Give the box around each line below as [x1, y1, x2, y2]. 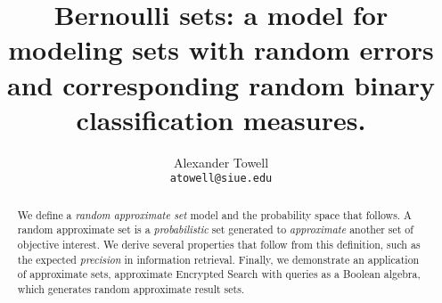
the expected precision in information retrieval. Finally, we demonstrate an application [17, 251, 420, 266]
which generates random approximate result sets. [17, 282, 245, 297]
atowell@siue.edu [169, 172, 273, 185]
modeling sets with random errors [8, 31, 434, 68]
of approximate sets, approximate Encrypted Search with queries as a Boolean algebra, [17, 266, 421, 282]
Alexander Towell [173, 152, 269, 171]
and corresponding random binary [7, 66, 435, 102]
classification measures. [76, 101, 366, 137]
